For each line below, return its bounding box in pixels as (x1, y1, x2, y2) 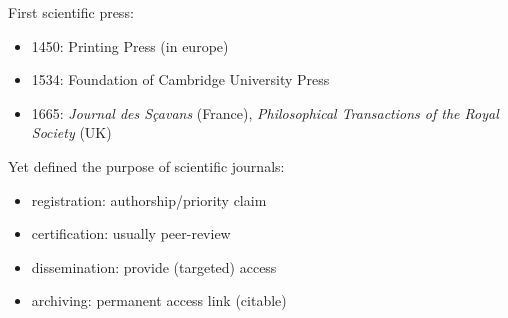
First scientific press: (8, 2, 134, 22)
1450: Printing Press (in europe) (31, 35, 229, 56)
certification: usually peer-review (31, 223, 231, 244)
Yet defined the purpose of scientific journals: (8, 155, 285, 176)
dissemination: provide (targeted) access (31, 256, 277, 277)
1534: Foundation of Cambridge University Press (31, 69, 330, 90)
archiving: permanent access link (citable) (31, 290, 287, 311)
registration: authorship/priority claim (31, 189, 267, 210)
